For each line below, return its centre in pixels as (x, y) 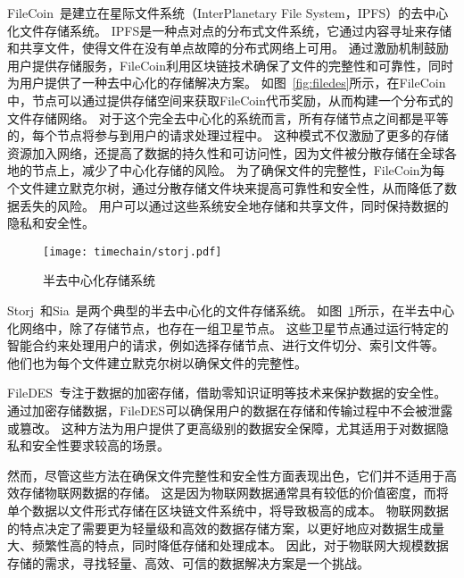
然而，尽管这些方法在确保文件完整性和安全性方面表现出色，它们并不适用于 (226, 475)
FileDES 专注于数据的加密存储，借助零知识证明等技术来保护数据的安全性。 (227, 393)
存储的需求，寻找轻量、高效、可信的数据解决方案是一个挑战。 (188, 562)
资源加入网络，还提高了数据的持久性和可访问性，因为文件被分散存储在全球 (226, 152)
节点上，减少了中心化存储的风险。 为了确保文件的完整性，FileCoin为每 (238, 170)
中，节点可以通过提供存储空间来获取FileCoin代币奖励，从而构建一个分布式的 (230, 100)
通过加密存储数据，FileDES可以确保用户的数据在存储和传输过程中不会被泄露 (230, 410)
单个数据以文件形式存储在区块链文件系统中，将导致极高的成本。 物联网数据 (228, 510)
